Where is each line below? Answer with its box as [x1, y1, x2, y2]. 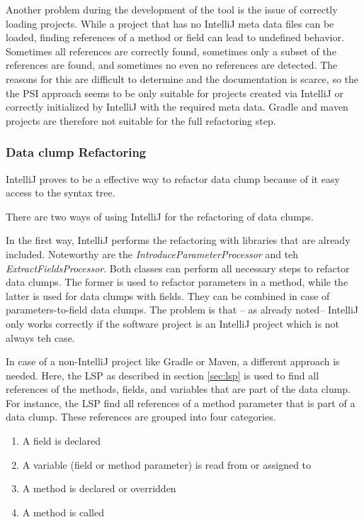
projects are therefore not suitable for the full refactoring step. [6, 113, 276, 128]
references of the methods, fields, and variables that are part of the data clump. [6, 382, 351, 396]
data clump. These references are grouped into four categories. [6, 409, 276, 424]
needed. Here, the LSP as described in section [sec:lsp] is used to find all [6, 367, 319, 382]
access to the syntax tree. [6, 185, 115, 200]
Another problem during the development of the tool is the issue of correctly [6, 2, 338, 16]
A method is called [22, 504, 104, 519]
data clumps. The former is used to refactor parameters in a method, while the [6, 274, 348, 289]
